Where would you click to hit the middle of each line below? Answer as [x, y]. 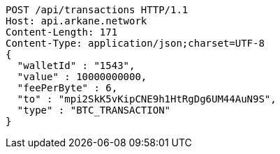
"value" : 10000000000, [82, 77]
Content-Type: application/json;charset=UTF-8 [135, 43]
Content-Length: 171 [62, 32]
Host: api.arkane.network [76, 21]
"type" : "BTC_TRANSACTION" [94, 110]
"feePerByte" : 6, [67, 88]
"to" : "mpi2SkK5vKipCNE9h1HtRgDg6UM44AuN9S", [147, 99]
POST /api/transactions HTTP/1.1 [97, 10]
